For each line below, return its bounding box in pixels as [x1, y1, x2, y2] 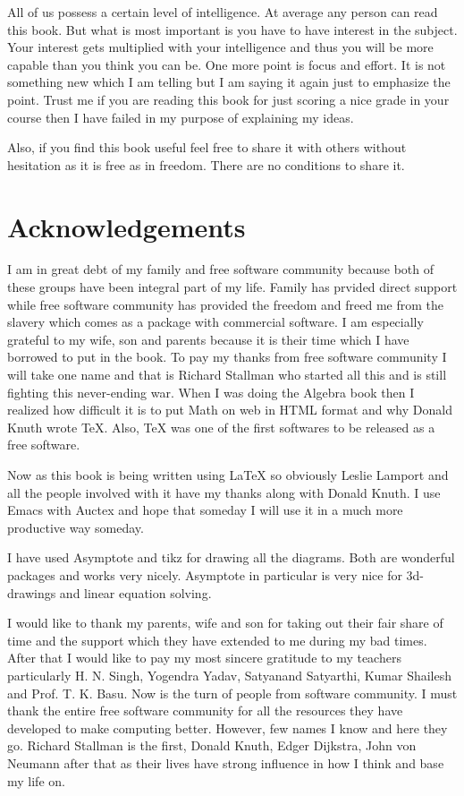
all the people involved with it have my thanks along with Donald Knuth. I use [7, 483, 441, 501]
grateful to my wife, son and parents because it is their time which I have [7, 330, 409, 348]
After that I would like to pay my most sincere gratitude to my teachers [7, 648, 401, 667]
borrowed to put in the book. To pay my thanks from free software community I [7, 347, 447, 366]
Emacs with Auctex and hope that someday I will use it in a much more [7, 501, 403, 519]
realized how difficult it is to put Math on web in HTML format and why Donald [7, 400, 452, 419]
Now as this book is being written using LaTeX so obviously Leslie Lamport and [7, 466, 449, 484]
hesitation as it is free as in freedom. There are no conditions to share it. [7, 155, 405, 174]
